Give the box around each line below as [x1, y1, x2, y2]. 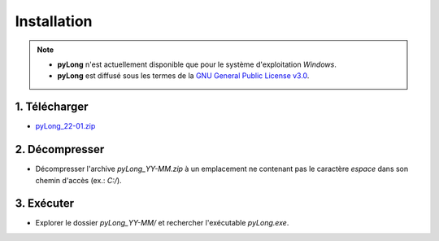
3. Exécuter [15, 196, 75, 211]
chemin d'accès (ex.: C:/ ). [35, 175, 122, 185]
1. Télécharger [15, 100, 89, 114]
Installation [15, 12, 93, 30]
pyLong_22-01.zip [35, 121, 96, 131]
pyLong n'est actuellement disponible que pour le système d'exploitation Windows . [57, 59, 337, 69]
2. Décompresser [15, 142, 105, 156]
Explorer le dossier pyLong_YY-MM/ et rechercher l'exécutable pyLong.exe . [35, 218, 289, 228]
